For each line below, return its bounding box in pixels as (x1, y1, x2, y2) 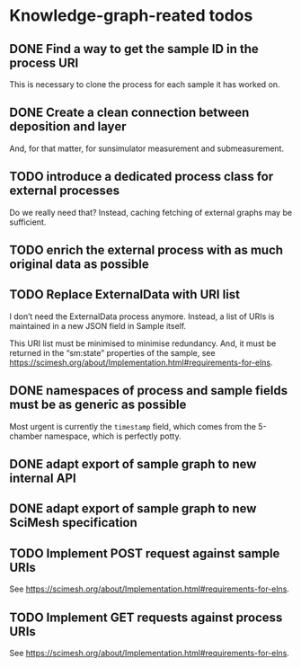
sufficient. (9, 217, 47, 227)
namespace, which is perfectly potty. (44, 431, 181, 441)
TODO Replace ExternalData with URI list (9, 287, 241, 302)
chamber (9, 431, 43, 441)
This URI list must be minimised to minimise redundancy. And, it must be (9, 338, 277, 349)
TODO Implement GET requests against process (9, 609, 283, 625)
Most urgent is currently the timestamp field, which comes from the (9, 421, 256, 431)
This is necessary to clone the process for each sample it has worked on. (9, 79, 280, 90)
